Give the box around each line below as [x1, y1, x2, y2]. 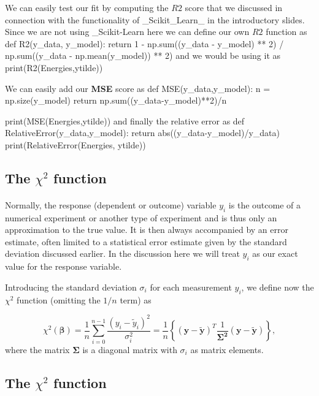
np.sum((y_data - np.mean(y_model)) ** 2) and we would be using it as [5, 49, 281, 62]
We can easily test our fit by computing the [5, 1, 169, 13]
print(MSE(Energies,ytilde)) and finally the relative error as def [5, 114, 245, 127]
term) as [120, 293, 152, 306]
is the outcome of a [228, 198, 301, 211]
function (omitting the [17, 293, 101, 306]
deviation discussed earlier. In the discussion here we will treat [5, 247, 240, 260]
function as [266, 25, 307, 38]
